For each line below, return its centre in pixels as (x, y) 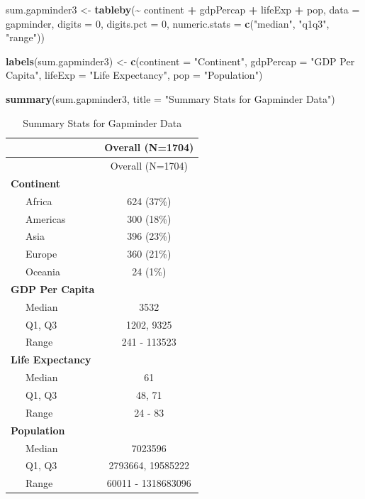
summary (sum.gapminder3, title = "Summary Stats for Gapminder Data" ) (170, 98)
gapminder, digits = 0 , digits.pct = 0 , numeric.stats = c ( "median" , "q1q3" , (168, 23)
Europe (41, 254)
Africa (39, 201)
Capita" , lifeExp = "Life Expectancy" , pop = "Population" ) (134, 75)
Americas (45, 218)
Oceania (43, 272)
